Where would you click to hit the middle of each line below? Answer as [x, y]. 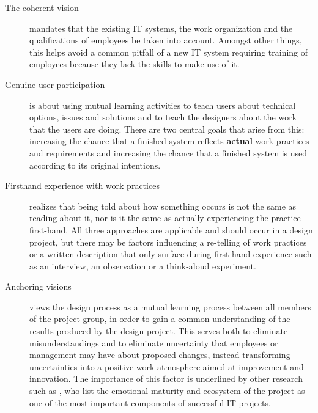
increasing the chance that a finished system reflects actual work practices [169, 141]
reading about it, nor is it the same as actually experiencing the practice [165, 218]
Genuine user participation [55, 84]
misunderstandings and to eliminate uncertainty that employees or [154, 342]
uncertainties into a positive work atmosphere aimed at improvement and [167, 366]
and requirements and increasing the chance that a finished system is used [168, 152]
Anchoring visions [38, 286]
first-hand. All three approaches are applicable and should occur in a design [171, 229]
